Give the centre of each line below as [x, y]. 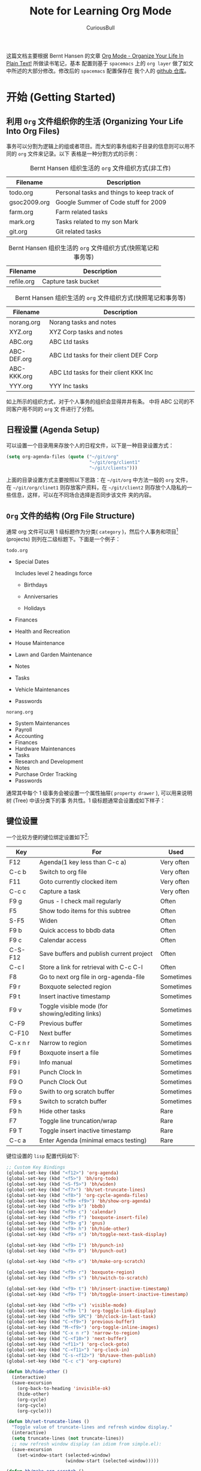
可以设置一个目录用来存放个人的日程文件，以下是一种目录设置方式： [90, 445]
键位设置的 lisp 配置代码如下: [43, 1156]
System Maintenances [42, 723]
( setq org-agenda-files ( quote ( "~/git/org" [63, 457]
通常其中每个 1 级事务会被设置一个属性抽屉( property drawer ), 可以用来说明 [99, 792]
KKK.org [21, 376]
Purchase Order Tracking [46, 774]
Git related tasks [78, 231]
